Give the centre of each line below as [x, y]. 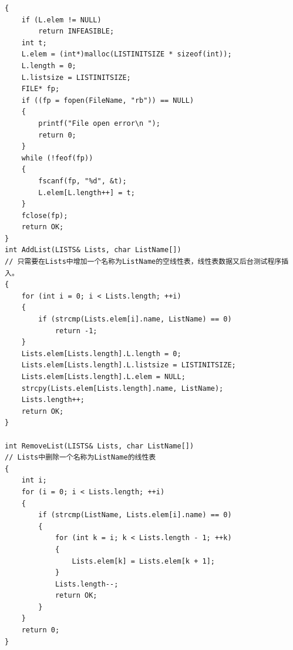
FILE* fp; [41, 89]
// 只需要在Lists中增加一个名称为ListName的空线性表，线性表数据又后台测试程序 [143, 262]
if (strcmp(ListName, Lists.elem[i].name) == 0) [135, 515]
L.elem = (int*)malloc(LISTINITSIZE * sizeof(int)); [127, 54]
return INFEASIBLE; [76, 31]
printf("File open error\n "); [99, 123]
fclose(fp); [45, 215]
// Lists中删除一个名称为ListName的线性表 [80, 458]
